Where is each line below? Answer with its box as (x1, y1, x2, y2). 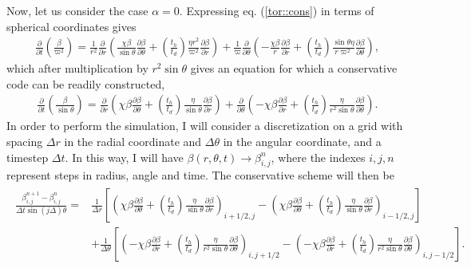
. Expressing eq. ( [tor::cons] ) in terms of (179, 2, 374, 18)
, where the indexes (271, 148, 366, 165)
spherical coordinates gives (6, 18, 137, 34)
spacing (6, 133, 43, 150)
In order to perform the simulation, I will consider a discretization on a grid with (6, 117, 403, 134)
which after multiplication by (6, 60, 148, 77)
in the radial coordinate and (64, 133, 202, 150)
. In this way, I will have (65, 148, 184, 165)
